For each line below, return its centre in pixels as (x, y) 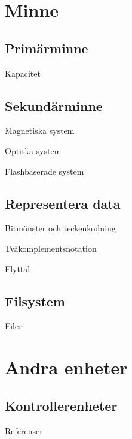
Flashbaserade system (44, 171)
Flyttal (18, 268)
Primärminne (47, 48)
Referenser (24, 430)
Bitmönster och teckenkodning (60, 228)
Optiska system (33, 150)
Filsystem (35, 301)
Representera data (63, 203)
